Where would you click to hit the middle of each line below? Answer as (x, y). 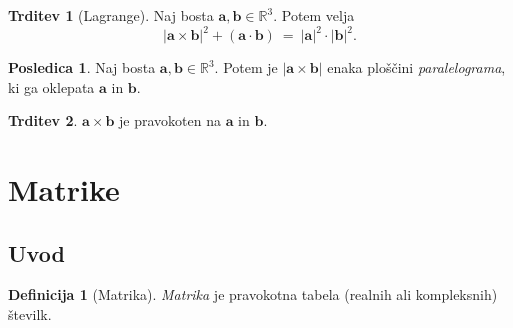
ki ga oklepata (51, 86)
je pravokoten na (170, 120)
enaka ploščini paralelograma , (416, 67)
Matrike (64, 189)
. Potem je (246, 67)
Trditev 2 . (43, 120)
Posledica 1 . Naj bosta (82, 67)
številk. (30, 314)
